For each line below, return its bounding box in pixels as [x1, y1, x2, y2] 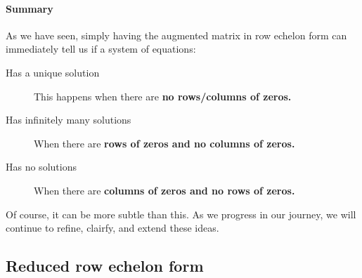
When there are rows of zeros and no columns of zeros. [34, 135, 295, 150]
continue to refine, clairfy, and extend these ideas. [6, 220, 219, 235]
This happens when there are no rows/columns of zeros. [34, 88, 292, 103]
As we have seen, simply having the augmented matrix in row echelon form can [6, 27, 347, 42]
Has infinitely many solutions [6, 112, 131, 127]
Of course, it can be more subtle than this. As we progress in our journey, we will [6, 206, 356, 221]
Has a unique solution [6, 65, 100, 79]
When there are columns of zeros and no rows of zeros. [34, 183, 295, 197]
